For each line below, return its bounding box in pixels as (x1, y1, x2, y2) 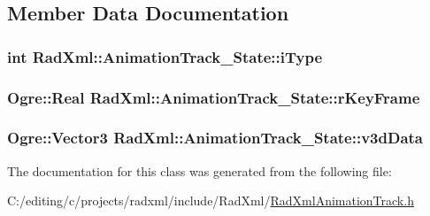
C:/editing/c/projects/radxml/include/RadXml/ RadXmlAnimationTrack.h (7, 191, 414, 210)
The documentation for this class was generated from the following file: (7, 161, 392, 180)
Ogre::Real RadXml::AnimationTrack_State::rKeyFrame (7, 86, 420, 108)
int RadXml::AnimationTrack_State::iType (7, 45, 323, 67)
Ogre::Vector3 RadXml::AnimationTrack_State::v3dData (7, 127, 423, 149)
